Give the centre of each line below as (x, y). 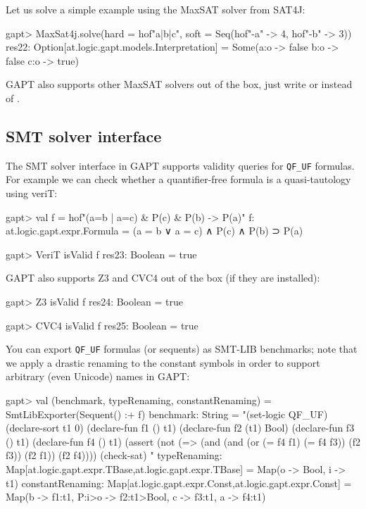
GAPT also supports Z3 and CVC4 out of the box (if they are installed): (163, 278)
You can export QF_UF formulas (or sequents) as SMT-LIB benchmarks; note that (182, 349)
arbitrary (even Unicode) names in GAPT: (98, 376)
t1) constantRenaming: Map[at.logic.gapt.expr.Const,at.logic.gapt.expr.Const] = (179, 483)
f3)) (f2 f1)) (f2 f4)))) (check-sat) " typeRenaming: (114, 455)
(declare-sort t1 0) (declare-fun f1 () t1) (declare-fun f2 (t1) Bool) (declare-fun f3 (180, 428)
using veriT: (32, 193)
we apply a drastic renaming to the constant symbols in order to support (163, 362)
